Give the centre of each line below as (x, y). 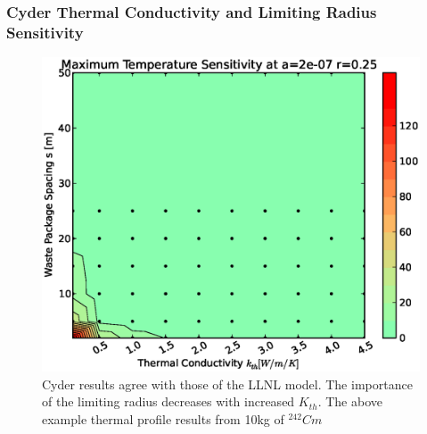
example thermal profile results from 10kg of (163, 418)
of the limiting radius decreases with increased (168, 401)
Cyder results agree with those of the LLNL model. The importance (227, 384)
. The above (350, 401)
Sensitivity (45, 32)
